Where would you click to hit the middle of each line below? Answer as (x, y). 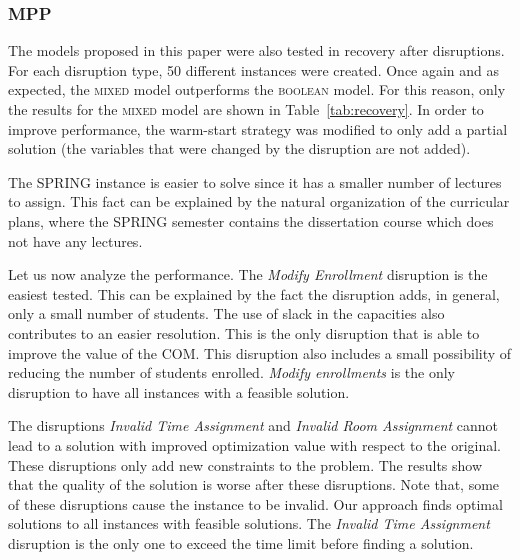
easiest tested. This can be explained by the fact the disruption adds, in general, (254, 293)
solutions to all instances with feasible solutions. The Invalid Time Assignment (249, 523)
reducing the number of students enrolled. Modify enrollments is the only (231, 372)
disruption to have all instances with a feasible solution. (179, 391)
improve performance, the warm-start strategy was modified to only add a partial (258, 128)
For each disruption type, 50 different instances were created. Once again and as (254, 69)
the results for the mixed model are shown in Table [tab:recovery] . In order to (246, 109)
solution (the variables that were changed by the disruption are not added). (239, 148)
